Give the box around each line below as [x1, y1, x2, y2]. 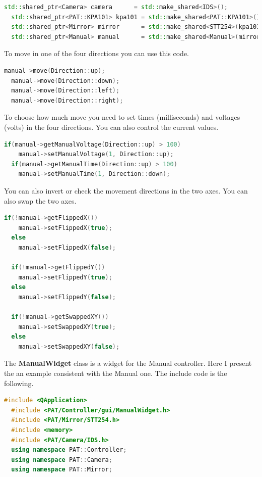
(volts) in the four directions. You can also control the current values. [4, 121, 219, 132]
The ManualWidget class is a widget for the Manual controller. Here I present [4, 358, 252, 368]
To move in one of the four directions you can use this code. [4, 48, 189, 59]
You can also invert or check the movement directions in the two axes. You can [4, 185, 248, 196]
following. [4, 377, 34, 388]
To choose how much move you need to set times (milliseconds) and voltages [4, 112, 240, 122]
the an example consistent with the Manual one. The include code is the [4, 368, 227, 378]
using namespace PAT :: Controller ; [11, 446, 127, 454]
